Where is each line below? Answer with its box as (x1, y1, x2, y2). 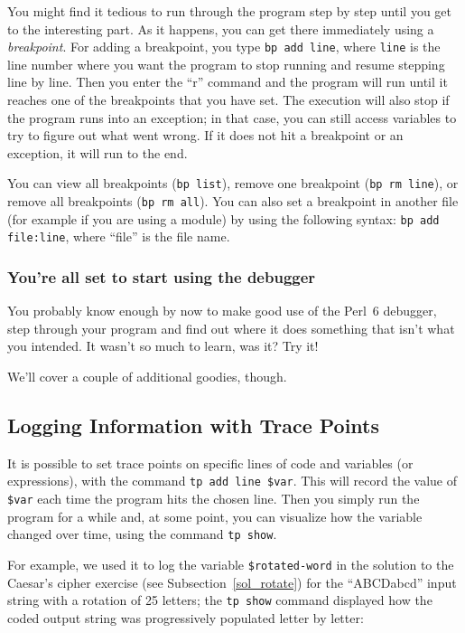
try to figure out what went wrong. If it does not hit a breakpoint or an (7, 126, 404, 145)
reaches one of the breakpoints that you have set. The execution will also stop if (7, 90, 450, 109)
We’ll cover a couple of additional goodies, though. (7, 367, 287, 386)
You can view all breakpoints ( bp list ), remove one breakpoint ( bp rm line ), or (7, 174, 459, 193)
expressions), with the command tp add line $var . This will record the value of (7, 471, 458, 490)
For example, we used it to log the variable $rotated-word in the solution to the (7, 554, 454, 573)
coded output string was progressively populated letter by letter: (7, 608, 364, 627)
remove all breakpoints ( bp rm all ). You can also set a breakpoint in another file (7, 192, 459, 211)
